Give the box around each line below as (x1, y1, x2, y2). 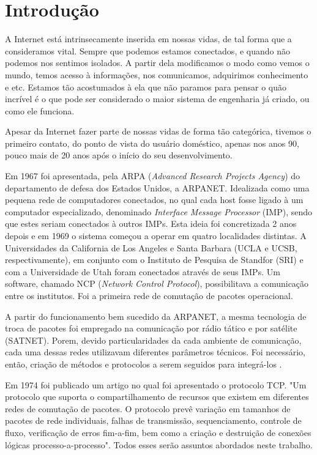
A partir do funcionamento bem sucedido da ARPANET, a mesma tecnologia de (5, 309, 307, 322)
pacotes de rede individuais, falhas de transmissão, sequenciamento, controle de (5, 414, 302, 427)
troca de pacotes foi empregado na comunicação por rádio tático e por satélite (5, 322, 297, 335)
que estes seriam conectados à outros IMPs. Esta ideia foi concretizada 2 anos (5, 217, 297, 230)
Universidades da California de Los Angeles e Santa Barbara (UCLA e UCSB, (5, 241, 297, 254)
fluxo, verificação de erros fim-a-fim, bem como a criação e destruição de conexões (5, 426, 311, 438)
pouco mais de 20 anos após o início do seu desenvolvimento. (5, 149, 233, 161)
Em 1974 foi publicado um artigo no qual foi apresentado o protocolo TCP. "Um (5, 378, 307, 391)
